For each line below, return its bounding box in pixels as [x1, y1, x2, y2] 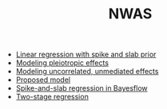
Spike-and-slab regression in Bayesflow [15, 84, 148, 93]
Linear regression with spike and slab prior [15, 49, 157, 60]
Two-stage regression [15, 92, 89, 102]
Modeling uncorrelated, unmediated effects [15, 67, 159, 76]
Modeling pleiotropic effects [15, 58, 109, 68]
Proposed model [15, 75, 70, 84]
